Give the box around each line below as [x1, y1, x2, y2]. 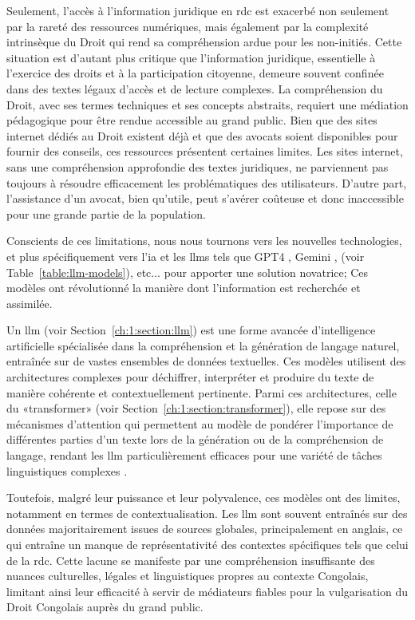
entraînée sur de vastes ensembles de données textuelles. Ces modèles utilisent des [6, 353, 406, 369]
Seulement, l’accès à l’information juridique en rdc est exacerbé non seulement [6, 2, 389, 18]
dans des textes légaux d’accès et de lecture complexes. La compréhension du [6, 80, 383, 97]
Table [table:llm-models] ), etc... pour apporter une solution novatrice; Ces [6, 263, 369, 280]
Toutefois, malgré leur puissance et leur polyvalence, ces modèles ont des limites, [6, 489, 401, 506]
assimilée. [6, 294, 53, 311]
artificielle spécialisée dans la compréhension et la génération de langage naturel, [6, 337, 400, 353]
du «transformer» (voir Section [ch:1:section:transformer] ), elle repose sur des [6, 400, 386, 417]
